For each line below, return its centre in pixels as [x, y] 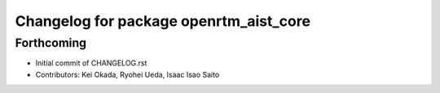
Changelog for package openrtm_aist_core [163, 21]
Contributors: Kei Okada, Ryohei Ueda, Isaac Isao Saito [128, 74]
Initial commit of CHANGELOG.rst [91, 63]
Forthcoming [51, 43]
